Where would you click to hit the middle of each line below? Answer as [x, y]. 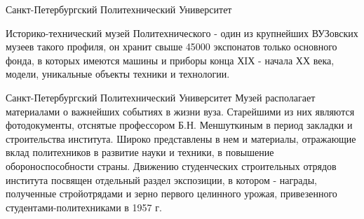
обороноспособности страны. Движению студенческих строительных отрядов [171, 165]
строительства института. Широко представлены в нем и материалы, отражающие [181, 138]
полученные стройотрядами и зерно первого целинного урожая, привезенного [171, 193]
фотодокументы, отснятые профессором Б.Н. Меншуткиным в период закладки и [179, 125]
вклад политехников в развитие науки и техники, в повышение [140, 152]
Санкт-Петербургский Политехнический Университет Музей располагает [161, 97]
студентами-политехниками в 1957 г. [84, 207]
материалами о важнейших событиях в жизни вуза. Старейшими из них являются [180, 111]
